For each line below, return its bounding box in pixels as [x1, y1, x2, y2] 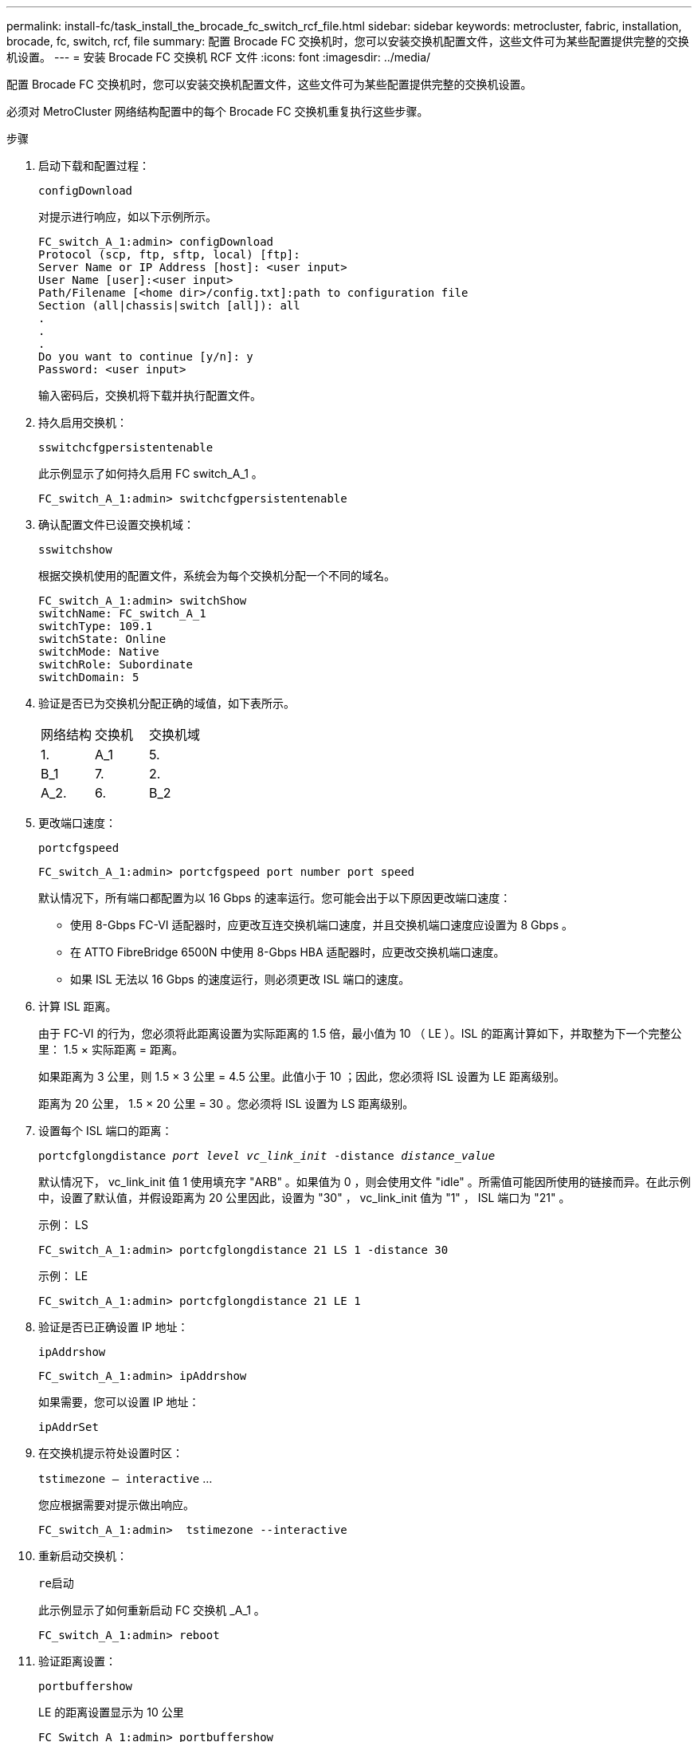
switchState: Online [38, 633, 167, 645]
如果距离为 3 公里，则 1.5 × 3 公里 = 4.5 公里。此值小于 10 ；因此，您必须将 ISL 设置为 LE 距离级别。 [38, 1070, 565, 1083]
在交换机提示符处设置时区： [38, 1446, 183, 1460]
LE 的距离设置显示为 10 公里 [38, 1705, 184, 1719]
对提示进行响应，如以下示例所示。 [38, 210, 217, 223]
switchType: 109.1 [38, 620, 153, 633]
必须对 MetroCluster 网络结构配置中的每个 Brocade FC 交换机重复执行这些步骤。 [6, 104, 429, 118]
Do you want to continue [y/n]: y [38, 350, 253, 363]
